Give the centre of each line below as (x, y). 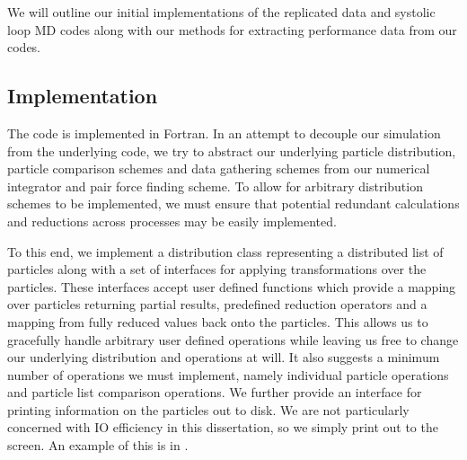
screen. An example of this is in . (98, 445)
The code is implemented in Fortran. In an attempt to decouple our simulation (224, 133)
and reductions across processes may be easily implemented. (172, 221)
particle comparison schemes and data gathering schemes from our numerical (219, 168)
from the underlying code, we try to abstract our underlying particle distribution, (232, 150)
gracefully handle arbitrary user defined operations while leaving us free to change (233, 339)
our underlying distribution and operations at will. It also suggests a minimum (224, 357)
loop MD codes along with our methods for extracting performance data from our (232, 29)
